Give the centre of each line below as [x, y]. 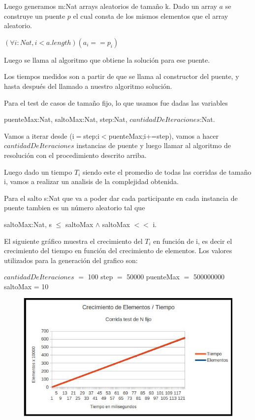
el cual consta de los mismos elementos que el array [151, 16]
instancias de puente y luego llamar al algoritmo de [154, 145]
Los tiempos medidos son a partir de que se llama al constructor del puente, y [122, 76]
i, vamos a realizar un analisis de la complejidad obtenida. [91, 181]
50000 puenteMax [153, 277]
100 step [100, 277]
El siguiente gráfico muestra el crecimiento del [73, 241]
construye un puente [35, 16]
